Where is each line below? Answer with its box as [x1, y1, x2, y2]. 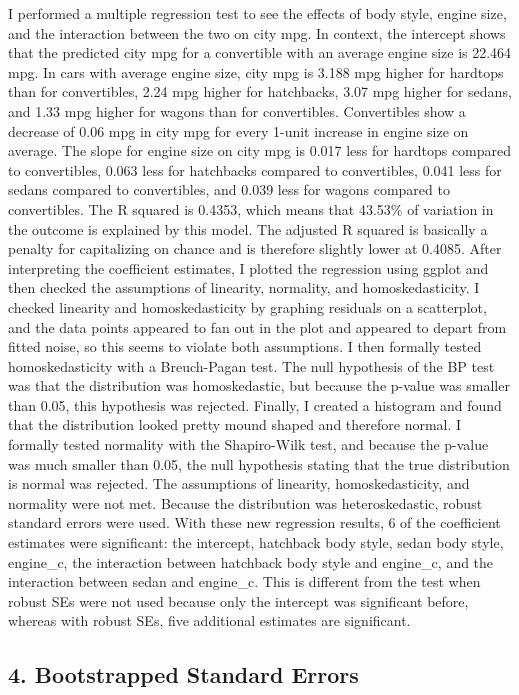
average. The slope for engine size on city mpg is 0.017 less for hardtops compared [8, 140, 512, 161]
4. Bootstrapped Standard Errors [8, 659, 359, 690]
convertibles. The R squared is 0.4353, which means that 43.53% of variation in [8, 198, 494, 219]
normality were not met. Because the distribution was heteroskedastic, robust [8, 492, 483, 513]
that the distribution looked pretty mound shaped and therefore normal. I [8, 414, 462, 435]
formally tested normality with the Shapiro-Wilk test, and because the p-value [8, 434, 489, 455]
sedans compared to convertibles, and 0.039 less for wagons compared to [8, 179, 450, 200]
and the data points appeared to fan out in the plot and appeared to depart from [8, 316, 507, 337]
